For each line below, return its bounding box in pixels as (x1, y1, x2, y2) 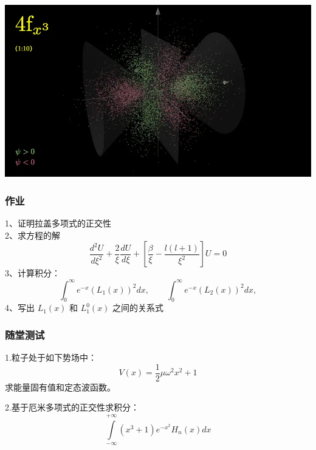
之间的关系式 (112, 301, 164, 314)
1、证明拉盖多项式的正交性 (5, 217, 111, 230)
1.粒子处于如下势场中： (5, 351, 97, 364)
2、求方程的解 (5, 228, 60, 241)
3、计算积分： (5, 267, 60, 279)
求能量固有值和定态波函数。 (5, 380, 115, 393)
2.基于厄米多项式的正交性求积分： (5, 401, 139, 414)
